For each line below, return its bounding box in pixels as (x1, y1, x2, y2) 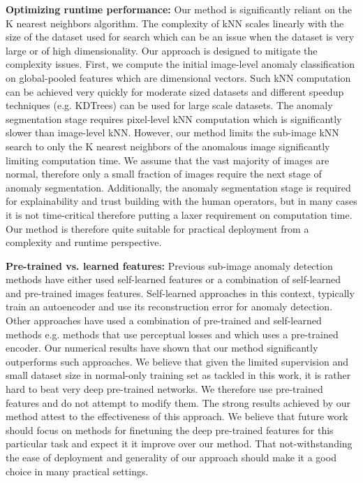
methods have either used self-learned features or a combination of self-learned (6, 272, 341, 287)
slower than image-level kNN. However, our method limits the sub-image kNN (6, 125, 339, 140)
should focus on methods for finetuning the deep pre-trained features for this (6, 422, 334, 437)
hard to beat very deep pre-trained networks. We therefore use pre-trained (6, 382, 323, 396)
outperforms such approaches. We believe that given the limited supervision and (6, 354, 348, 368)
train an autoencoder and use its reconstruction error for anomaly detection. (6, 299, 333, 314)
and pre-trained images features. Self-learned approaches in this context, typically (6, 285, 355, 300)
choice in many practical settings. (6, 463, 149, 478)
